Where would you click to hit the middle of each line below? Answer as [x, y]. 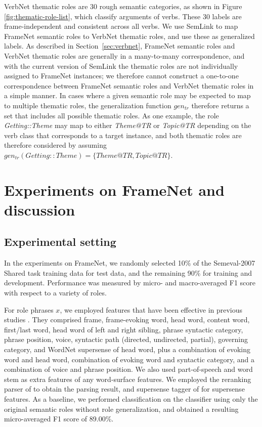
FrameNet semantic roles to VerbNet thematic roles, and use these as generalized [129, 36]
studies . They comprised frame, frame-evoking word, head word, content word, [127, 319]
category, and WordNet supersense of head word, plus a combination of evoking [127, 349]
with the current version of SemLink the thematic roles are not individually [121, 66]
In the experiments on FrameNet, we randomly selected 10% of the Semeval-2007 [130, 263]
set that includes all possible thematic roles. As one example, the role [112, 115]
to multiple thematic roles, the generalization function [88, 105]
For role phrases [29, 309]
